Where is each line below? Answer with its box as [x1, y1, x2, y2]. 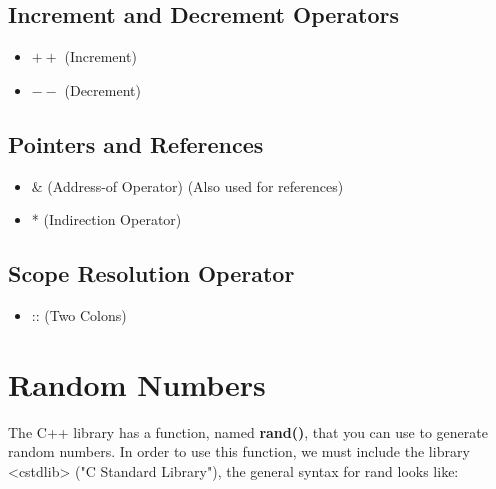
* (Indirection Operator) [31, 209, 182, 230]
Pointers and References [8, 128, 264, 159]
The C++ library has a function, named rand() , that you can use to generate [8, 421, 488, 442]
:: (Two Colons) [31, 304, 127, 325]
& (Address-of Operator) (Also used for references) [31, 175, 344, 196]
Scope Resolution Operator [8, 258, 295, 289]
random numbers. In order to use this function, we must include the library [8, 441, 470, 462]
